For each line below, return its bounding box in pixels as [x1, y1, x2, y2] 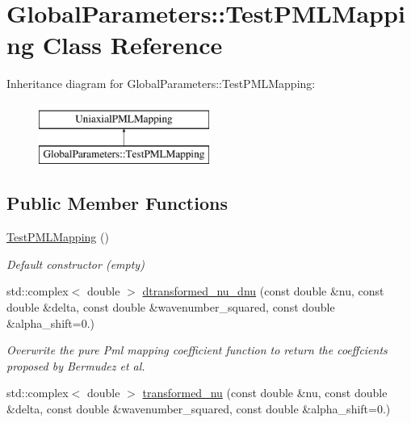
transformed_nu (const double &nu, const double [142, 384, 388, 401]
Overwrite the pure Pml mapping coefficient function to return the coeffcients [6, 341, 388, 358]
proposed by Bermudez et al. [6, 357, 145, 374]
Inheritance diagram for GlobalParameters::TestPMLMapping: [6, 75, 316, 92]
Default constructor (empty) [6, 255, 145, 272]
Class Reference [42, 28, 223, 61]
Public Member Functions [6, 191, 228, 216]
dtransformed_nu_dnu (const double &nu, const [142, 283, 384, 299]
